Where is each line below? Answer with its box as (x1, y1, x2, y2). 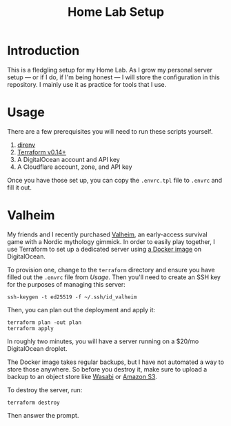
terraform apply (7, 325, 54, 332)
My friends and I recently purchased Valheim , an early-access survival (7, 230, 208, 239)
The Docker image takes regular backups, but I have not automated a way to (7, 358, 224, 366)
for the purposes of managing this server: (7, 280, 125, 288)
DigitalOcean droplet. (7, 344, 68, 352)
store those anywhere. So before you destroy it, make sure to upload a (7, 365, 208, 373)
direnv (17, 141, 36, 149)
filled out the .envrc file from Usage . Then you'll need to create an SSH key (7, 273, 221, 281)
